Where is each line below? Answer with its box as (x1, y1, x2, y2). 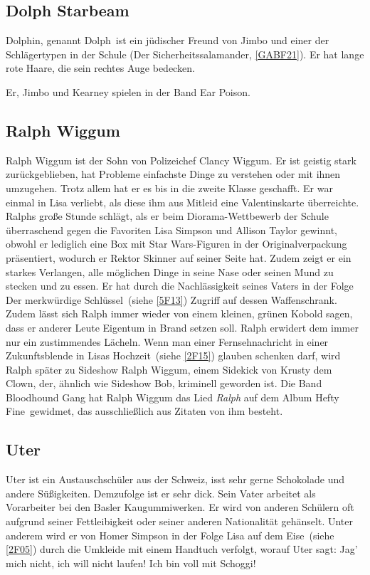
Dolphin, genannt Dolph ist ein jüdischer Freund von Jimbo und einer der (6, 33, 329, 48)
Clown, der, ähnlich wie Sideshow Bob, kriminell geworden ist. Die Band (6, 376, 322, 391)
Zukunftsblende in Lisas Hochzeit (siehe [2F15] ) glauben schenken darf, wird (6, 348, 341, 363)
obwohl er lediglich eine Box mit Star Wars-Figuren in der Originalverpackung (6, 236, 347, 251)
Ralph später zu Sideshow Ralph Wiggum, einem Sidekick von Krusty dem (6, 362, 332, 376)
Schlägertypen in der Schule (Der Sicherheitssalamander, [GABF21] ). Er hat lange (6, 46, 364, 61)
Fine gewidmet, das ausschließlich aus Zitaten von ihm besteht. (6, 403, 283, 418)
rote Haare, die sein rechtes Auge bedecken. (6, 60, 195, 75)
